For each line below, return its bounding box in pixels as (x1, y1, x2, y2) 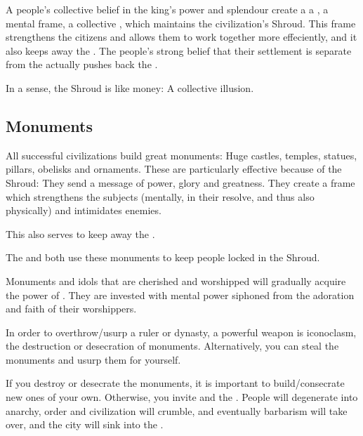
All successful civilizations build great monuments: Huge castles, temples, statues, (6, 147, 357, 162)
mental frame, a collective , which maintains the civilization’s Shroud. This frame (6, 15, 356, 30)
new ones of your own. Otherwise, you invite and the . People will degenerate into (6, 390, 358, 404)
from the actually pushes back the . (6, 57, 158, 72)
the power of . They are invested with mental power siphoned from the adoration (6, 287, 355, 302)
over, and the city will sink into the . (6, 417, 164, 432)
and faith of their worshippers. (6, 301, 137, 316)
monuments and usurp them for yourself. (6, 352, 181, 366)
